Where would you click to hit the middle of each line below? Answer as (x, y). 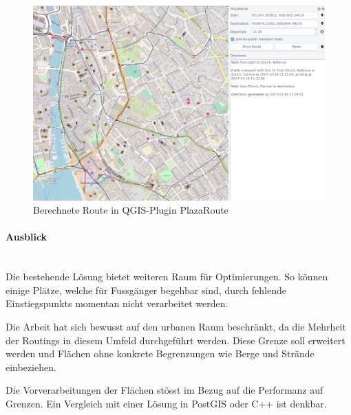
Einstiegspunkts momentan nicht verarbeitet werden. (117, 303)
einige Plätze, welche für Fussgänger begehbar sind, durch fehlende (146, 290)
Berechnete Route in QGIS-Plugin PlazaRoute (131, 210)
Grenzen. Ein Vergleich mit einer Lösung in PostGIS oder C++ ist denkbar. (166, 403)
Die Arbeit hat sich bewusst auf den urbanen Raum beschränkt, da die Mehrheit (176, 326)
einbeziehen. (31, 367)
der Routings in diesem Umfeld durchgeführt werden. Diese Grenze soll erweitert (175, 340)
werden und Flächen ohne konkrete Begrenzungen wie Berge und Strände (160, 354)
